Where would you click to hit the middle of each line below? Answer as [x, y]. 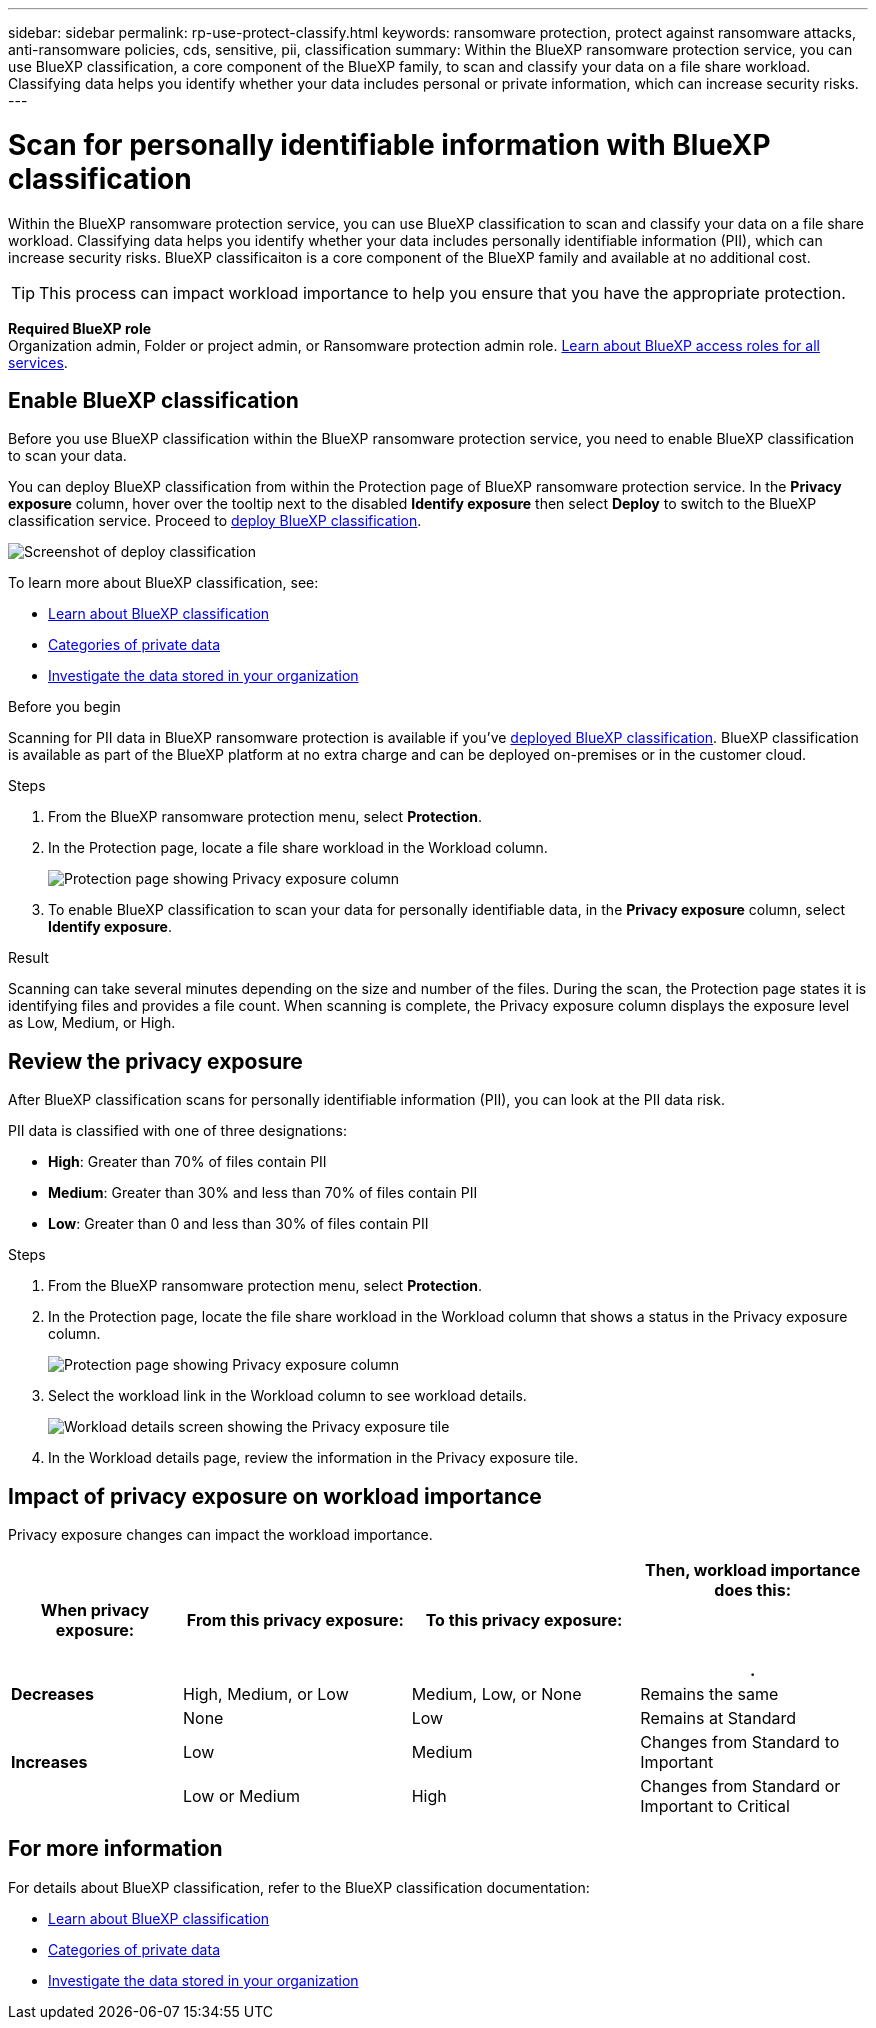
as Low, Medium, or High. [92, 1023]
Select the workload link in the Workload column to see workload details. [287, 1396]
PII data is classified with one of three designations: [178, 1131]
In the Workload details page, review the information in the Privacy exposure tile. [313, 1458]
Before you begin [64, 707]
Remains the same [709, 1694]
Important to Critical [715, 1806]
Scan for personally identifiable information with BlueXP [389, 144]
